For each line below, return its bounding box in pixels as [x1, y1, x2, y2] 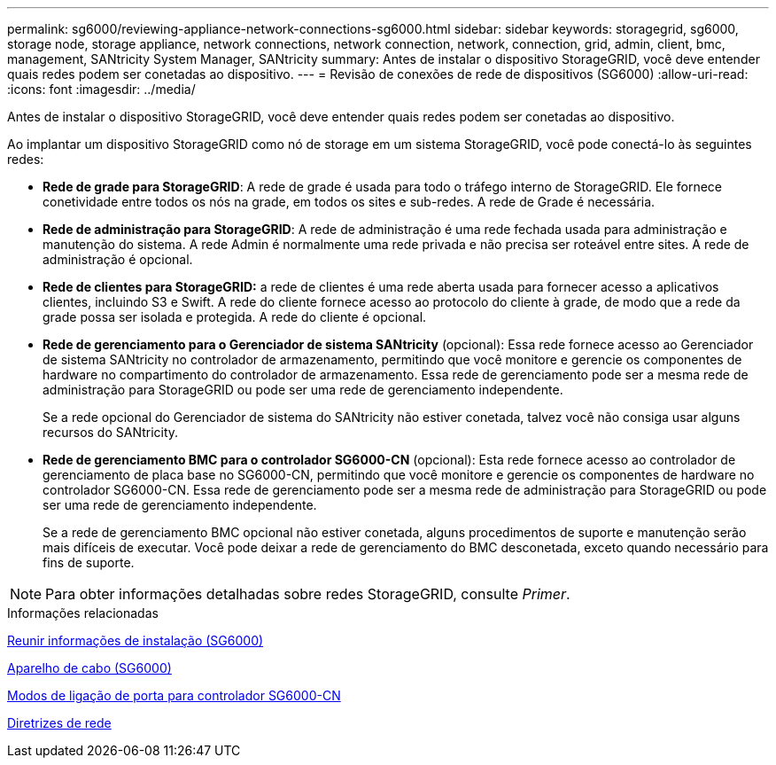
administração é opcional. [43, 252, 193, 267]
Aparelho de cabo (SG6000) [7, 660, 172, 675]
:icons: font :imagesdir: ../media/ [7, 82, 196, 97]
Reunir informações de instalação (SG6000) [7, 633, 264, 648]
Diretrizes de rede [7, 715, 112, 730]
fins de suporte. [43, 555, 135, 570]
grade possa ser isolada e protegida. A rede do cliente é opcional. [43, 309, 427, 324]
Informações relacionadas [7, 605, 159, 621]
